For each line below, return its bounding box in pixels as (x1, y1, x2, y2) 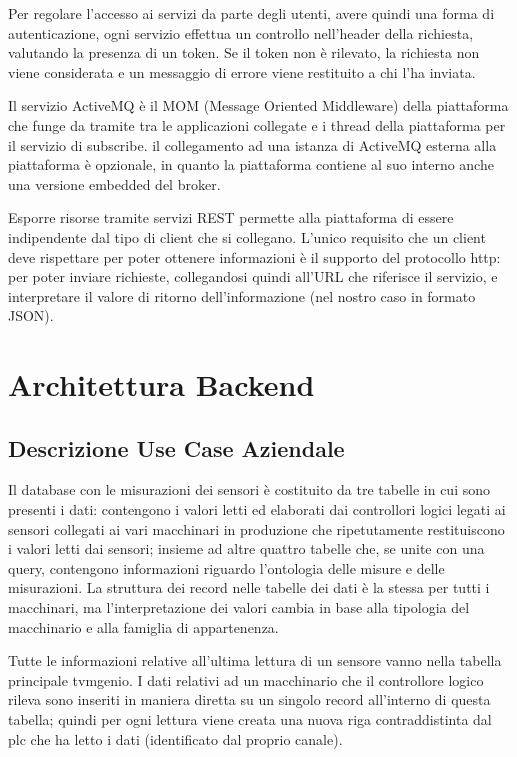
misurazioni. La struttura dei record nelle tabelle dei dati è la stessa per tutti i (8, 577, 490, 598)
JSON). (8, 305, 54, 326)
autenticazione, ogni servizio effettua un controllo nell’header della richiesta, (8, 22, 474, 43)
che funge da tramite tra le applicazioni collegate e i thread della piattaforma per (8, 114, 506, 135)
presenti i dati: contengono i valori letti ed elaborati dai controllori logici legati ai (8, 499, 506, 520)
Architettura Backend (8, 364, 315, 405)
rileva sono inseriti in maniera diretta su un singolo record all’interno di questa (8, 689, 491, 710)
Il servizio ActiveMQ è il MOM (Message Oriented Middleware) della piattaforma (8, 95, 509, 116)
